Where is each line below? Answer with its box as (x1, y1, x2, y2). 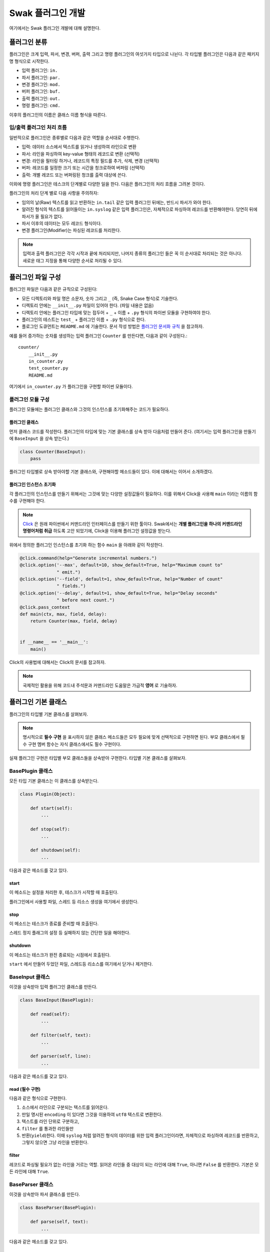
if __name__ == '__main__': (19, 639, 88, 645)
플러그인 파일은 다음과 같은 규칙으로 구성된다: (9, 286, 97, 292)
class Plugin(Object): (19, 791, 75, 797)
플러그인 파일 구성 (9, 273, 61, 281)
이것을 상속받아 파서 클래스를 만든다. (9, 1191, 80, 1197)
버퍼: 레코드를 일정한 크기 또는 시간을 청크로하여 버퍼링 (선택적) (21, 165, 145, 171)
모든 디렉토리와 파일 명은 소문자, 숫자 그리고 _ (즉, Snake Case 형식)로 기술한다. (21, 295, 178, 301)
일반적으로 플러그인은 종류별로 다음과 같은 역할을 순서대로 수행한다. (9, 134, 140, 140)
